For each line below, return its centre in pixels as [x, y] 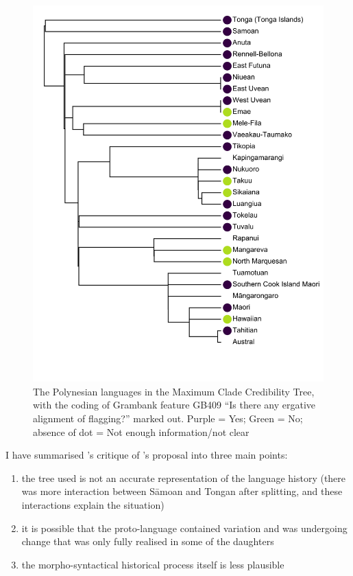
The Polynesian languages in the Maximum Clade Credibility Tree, [174, 391]
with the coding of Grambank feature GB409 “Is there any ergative [174, 405]
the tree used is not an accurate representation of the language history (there [184, 477]
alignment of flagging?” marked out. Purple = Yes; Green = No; [168, 418]
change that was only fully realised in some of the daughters [148, 541]
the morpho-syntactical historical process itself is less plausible [153, 564]
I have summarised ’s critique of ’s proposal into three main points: [147, 455]
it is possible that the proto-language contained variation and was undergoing [184, 528]
